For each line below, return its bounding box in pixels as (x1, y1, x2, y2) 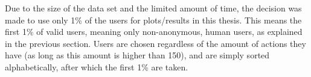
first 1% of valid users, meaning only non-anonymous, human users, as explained (5, 25, 303, 38)
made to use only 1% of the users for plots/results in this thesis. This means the (5, 13, 302, 26)
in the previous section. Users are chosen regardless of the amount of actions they (5, 37, 306, 49)
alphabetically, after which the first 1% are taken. (5, 60, 188, 73)
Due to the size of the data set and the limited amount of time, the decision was (5, 2, 302, 14)
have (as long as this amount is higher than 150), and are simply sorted (5, 49, 270, 61)
